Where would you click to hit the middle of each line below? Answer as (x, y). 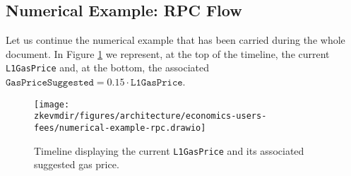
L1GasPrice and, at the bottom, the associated (107, 68)
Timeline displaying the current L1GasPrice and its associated (169, 150)
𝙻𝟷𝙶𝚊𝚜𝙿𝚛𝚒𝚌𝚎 (157, 83)
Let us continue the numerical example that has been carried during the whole (175, 40)
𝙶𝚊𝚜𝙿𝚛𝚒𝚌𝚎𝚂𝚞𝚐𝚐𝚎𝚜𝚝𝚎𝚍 (50, 83)
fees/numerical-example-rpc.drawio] (120, 128)
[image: (52, 104)
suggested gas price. (77, 164)
